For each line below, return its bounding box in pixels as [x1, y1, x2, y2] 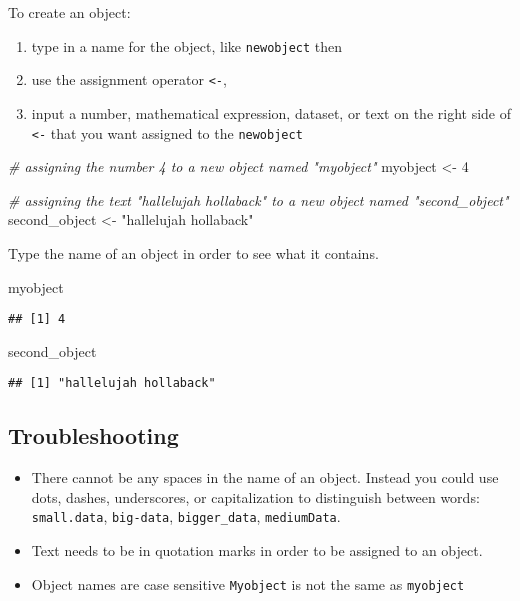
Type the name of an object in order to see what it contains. [8, 242, 379, 263]
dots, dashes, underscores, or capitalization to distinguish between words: [31, 486, 480, 507]
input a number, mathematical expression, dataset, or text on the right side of [31, 102, 511, 123]
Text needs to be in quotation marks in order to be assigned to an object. [31, 540, 483, 561]
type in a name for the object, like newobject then [31, 35, 343, 56]
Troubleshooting [8, 420, 179, 451]
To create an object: [8, 2, 131, 22]
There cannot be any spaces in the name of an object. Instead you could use [31, 467, 499, 488]
